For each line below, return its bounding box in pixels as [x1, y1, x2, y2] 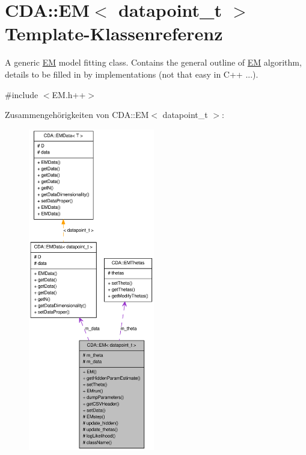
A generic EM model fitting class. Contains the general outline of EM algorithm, [5, 56, 302, 69]
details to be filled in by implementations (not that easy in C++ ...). [5, 67, 259, 80]
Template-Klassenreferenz [5, 21, 223, 46]
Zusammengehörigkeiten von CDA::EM [5, 108, 149, 121]
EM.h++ [52, 88, 86, 101]
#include [5, 88, 38, 101]
